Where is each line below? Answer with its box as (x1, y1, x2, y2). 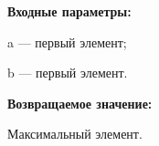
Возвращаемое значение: (7, 93, 153, 112)
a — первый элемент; (7, 32, 127, 51)
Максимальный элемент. (7, 124, 143, 143)
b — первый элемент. (7, 63, 128, 82)
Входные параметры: (7, 2, 132, 20)
